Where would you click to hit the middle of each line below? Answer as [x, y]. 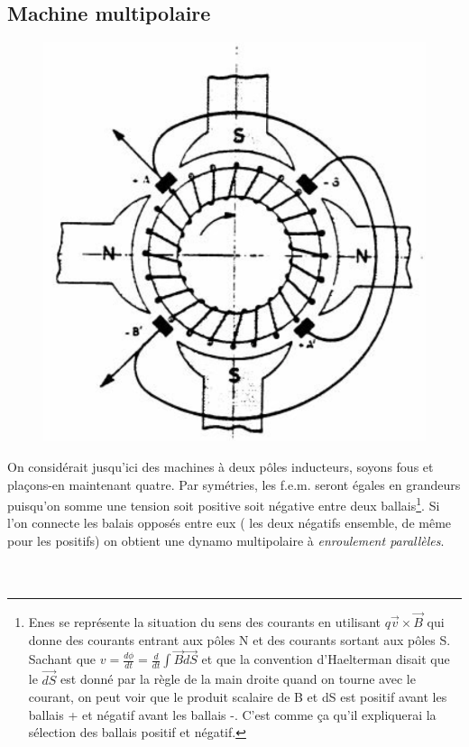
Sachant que [62, 659]
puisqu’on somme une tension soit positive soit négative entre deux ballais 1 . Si [224, 504]
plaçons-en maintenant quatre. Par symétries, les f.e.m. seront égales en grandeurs [234, 484]
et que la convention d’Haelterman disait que [326, 659]
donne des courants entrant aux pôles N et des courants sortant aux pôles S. [239, 639]
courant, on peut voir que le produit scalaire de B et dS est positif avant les [238, 697]
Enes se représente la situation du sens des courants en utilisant [205, 622]
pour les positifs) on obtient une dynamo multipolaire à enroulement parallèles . [226, 541]
